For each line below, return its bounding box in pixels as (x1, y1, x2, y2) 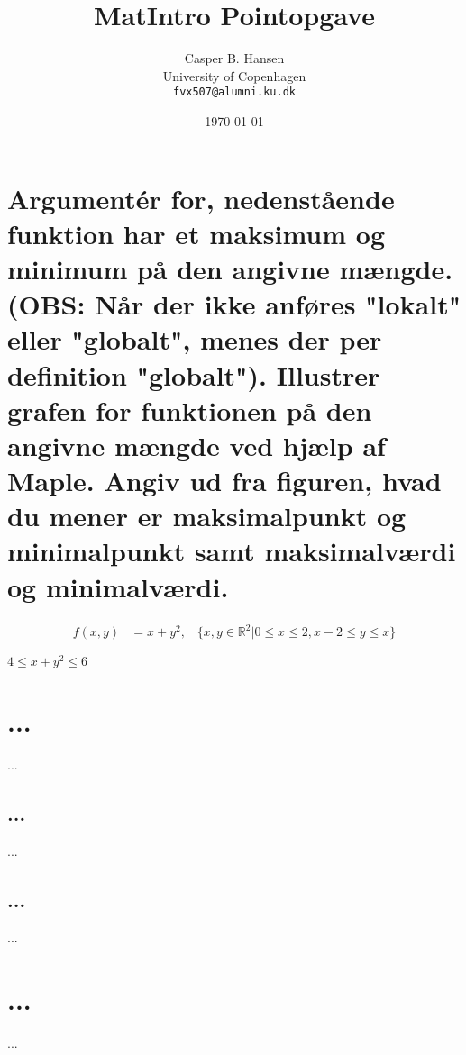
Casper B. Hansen (184, 49, 285, 68)
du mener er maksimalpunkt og (7, 497, 407, 534)
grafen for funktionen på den (7, 391, 372, 428)
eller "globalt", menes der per (7, 321, 382, 358)
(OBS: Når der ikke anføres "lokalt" (7, 286, 461, 323)
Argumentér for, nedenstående (7, 179, 395, 216)
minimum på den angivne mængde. (7, 250, 453, 286)
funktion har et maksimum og (7, 214, 385, 251)
